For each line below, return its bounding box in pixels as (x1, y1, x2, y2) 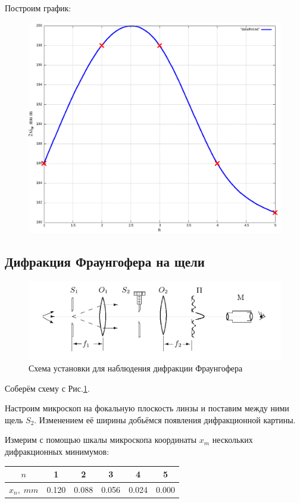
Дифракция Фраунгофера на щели (5, 252, 205, 270)
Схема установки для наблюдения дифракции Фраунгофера (29, 362, 243, 374)
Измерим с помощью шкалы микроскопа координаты (5, 433, 197, 446)
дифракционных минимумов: (5, 445, 110, 458)
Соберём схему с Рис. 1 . (5, 382, 90, 394)
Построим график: (5, 2, 71, 14)
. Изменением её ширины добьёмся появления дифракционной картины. (34, 413, 296, 426)
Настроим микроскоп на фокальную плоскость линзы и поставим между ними (5, 402, 289, 414)
